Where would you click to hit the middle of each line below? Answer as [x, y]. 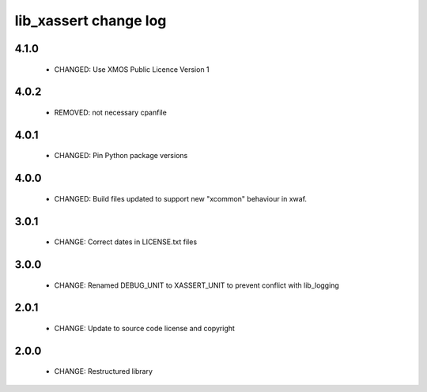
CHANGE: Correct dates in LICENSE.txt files [126, 242]
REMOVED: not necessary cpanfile [111, 112]
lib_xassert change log [91, 21]
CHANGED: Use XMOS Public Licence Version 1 [132, 69]
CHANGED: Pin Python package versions [121, 156]
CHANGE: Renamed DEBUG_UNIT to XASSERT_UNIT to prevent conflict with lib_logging [196, 285]
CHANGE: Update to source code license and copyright [144, 328]
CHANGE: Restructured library [104, 371]
